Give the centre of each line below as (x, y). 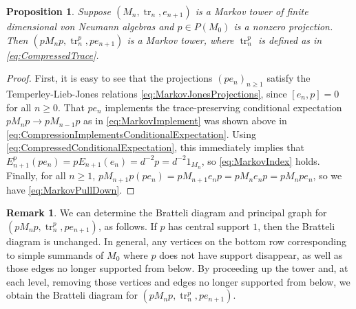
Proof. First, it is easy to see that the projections (109, 78)
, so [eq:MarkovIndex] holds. (261, 160)
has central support (209, 226)
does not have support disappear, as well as (251, 254)
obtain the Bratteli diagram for (72, 295)
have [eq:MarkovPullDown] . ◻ (71, 189)
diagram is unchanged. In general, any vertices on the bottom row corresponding (176, 241)
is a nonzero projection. (283, 26)
